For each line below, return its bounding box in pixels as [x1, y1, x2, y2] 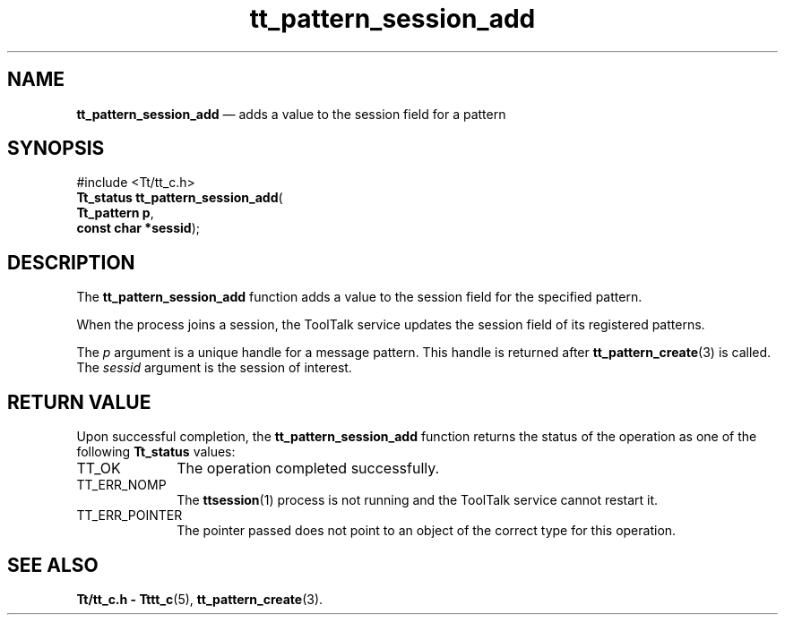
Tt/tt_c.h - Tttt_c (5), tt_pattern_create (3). [76, 591, 323, 607]
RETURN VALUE [7, 390, 151, 413]
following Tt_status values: [76, 444, 236, 460]
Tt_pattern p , [76, 205, 154, 221]
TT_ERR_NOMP [76, 477, 167, 493]
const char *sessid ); [76, 220, 200, 236]
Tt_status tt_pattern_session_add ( [76, 190, 283, 206]
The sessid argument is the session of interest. [76, 360, 352, 376]
